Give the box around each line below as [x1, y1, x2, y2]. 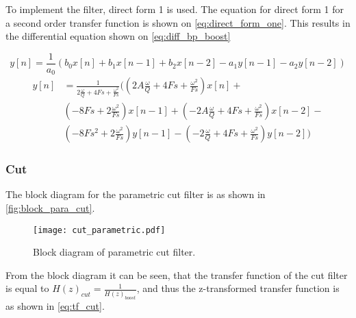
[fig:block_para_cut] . [5, 201, 95, 215]
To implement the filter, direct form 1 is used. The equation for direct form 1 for [5, 2, 344, 16]
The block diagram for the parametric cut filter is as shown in [5, 187, 266, 201]
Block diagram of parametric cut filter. [33, 245, 196, 259]
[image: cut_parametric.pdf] [33, 225, 166, 235]
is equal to [5, 281, 49, 295]
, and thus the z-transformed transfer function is [136, 281, 340, 295]
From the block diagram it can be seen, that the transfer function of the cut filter [5, 267, 348, 282]
